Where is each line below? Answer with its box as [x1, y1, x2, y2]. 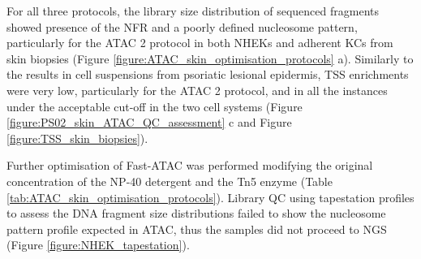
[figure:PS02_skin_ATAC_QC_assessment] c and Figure [6, 114, 292, 131]
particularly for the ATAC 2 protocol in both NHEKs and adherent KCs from [6, 34, 393, 51]
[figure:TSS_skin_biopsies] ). [6, 129, 148, 146]
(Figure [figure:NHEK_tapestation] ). [6, 236, 190, 253]
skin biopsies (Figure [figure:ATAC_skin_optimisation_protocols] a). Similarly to [6, 50, 414, 67]
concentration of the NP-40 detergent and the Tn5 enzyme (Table [6, 172, 333, 189]
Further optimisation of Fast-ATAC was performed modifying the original [6, 157, 373, 174]
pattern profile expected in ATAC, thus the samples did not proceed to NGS [6, 220, 387, 237]
